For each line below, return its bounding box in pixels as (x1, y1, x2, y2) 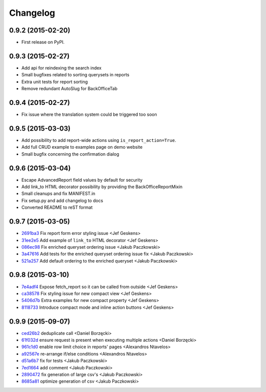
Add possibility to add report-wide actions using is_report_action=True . (21, 137, 176, 143)
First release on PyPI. (21, 39, 65, 45)
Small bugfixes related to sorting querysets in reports (21, 72, 130, 78)
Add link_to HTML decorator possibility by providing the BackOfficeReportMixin (21, 184, 183, 190)
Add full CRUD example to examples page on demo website (21, 144, 143, 150)
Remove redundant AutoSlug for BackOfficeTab (21, 86, 118, 92)
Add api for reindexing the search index (21, 65, 102, 71)
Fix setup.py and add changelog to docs (21, 197, 103, 203)
